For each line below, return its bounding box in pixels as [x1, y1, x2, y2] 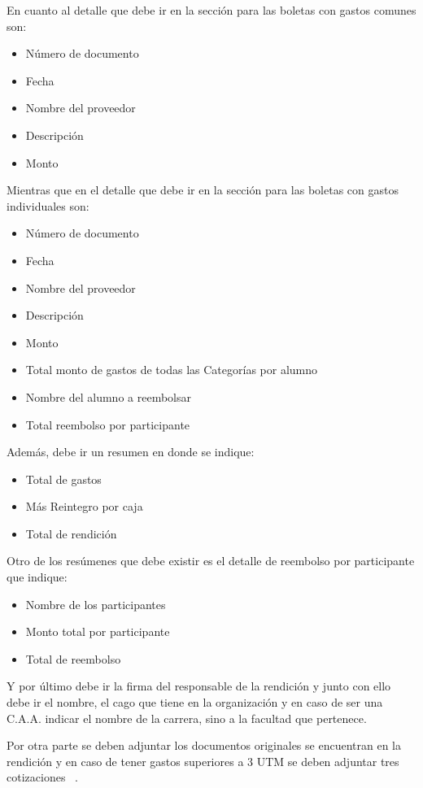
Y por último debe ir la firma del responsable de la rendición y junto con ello [7, 677, 391, 694]
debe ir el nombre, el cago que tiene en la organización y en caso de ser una [7, 694, 383, 711]
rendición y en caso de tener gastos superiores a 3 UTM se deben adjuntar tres [7, 752, 399, 769]
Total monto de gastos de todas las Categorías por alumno [25, 361, 318, 378]
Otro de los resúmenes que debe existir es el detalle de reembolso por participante [7, 552, 415, 569]
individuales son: [7, 197, 89, 214]
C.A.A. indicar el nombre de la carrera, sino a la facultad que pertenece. [7, 709, 367, 726]
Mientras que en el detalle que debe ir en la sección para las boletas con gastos [7, 181, 399, 198]
